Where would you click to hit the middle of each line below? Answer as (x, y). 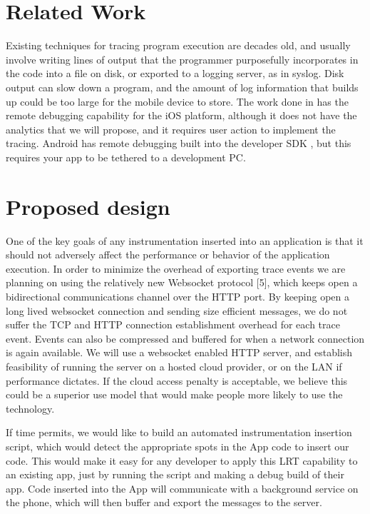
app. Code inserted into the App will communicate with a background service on (182, 488)
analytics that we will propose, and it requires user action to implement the (171, 129)
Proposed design (88, 206)
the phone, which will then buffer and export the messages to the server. (164, 502)
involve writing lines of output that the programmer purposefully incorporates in (182, 59)
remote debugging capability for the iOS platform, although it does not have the (181, 115)
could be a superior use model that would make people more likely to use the (174, 394)
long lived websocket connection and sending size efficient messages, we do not (177, 310)
